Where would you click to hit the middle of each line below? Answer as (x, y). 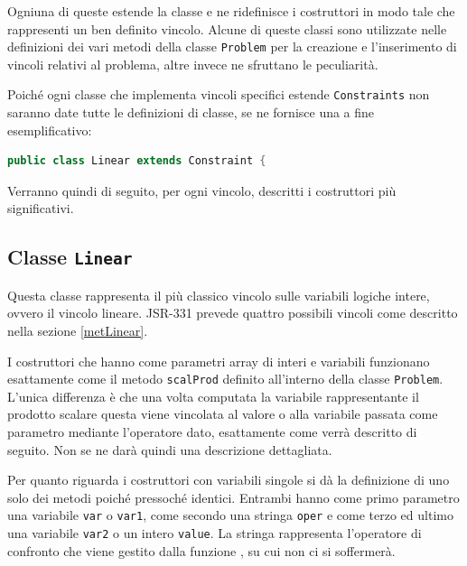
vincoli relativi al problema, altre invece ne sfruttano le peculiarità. (193, 64)
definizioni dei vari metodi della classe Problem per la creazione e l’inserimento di (232, 46)
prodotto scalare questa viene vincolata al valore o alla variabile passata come (223, 414)
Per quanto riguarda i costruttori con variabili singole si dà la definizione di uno (229, 480)
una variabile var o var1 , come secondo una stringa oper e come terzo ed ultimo (230, 515)
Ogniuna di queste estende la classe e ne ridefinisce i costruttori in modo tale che (231, 11)
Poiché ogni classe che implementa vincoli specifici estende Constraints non (219, 94)
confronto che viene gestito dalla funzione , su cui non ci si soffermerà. (201, 550)
